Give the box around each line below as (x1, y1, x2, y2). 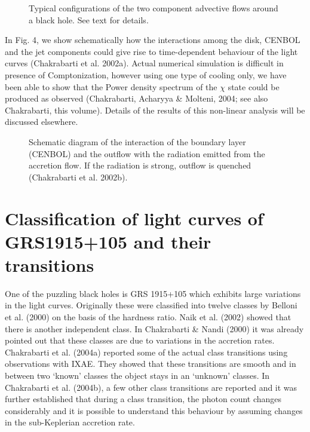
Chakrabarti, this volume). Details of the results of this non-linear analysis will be (5, 103, 305, 116)
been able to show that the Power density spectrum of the (5, 80, 217, 93)
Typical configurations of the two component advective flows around (29, 2, 278, 14)
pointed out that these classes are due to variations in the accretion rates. (5, 334, 275, 347)
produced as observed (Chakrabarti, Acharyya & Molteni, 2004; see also (5, 92, 268, 105)
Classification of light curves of (5, 206, 263, 230)
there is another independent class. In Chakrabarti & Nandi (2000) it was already (5, 322, 304, 335)
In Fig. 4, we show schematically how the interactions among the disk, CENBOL (5, 33, 300, 46)
